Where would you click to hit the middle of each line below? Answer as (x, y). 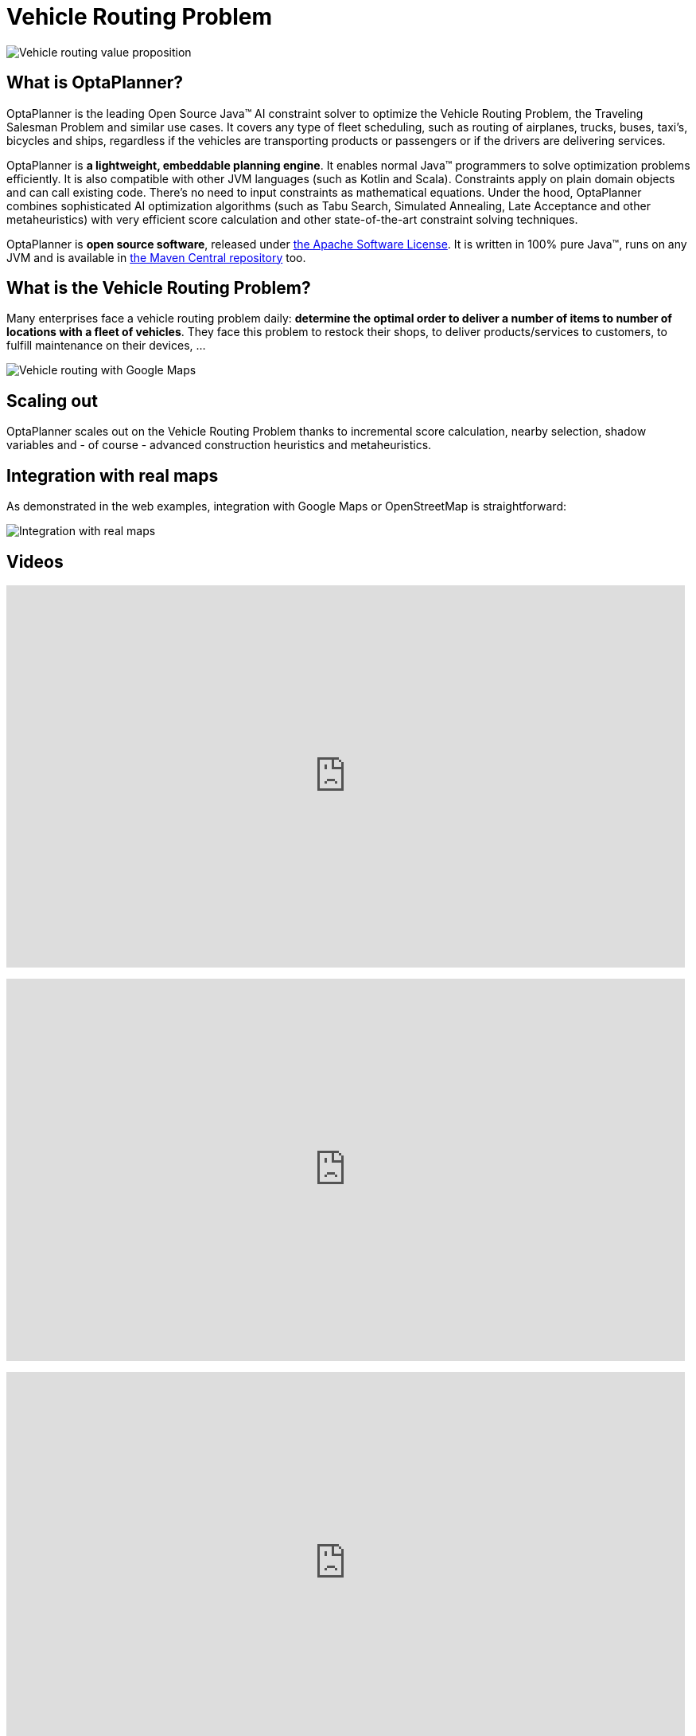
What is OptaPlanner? (95, 83)
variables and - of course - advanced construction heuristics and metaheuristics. (219, 445)
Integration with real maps (113, 475)
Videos (35, 561)
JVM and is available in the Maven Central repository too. (156, 257)
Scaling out (52, 401)
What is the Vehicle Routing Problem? (159, 288)
